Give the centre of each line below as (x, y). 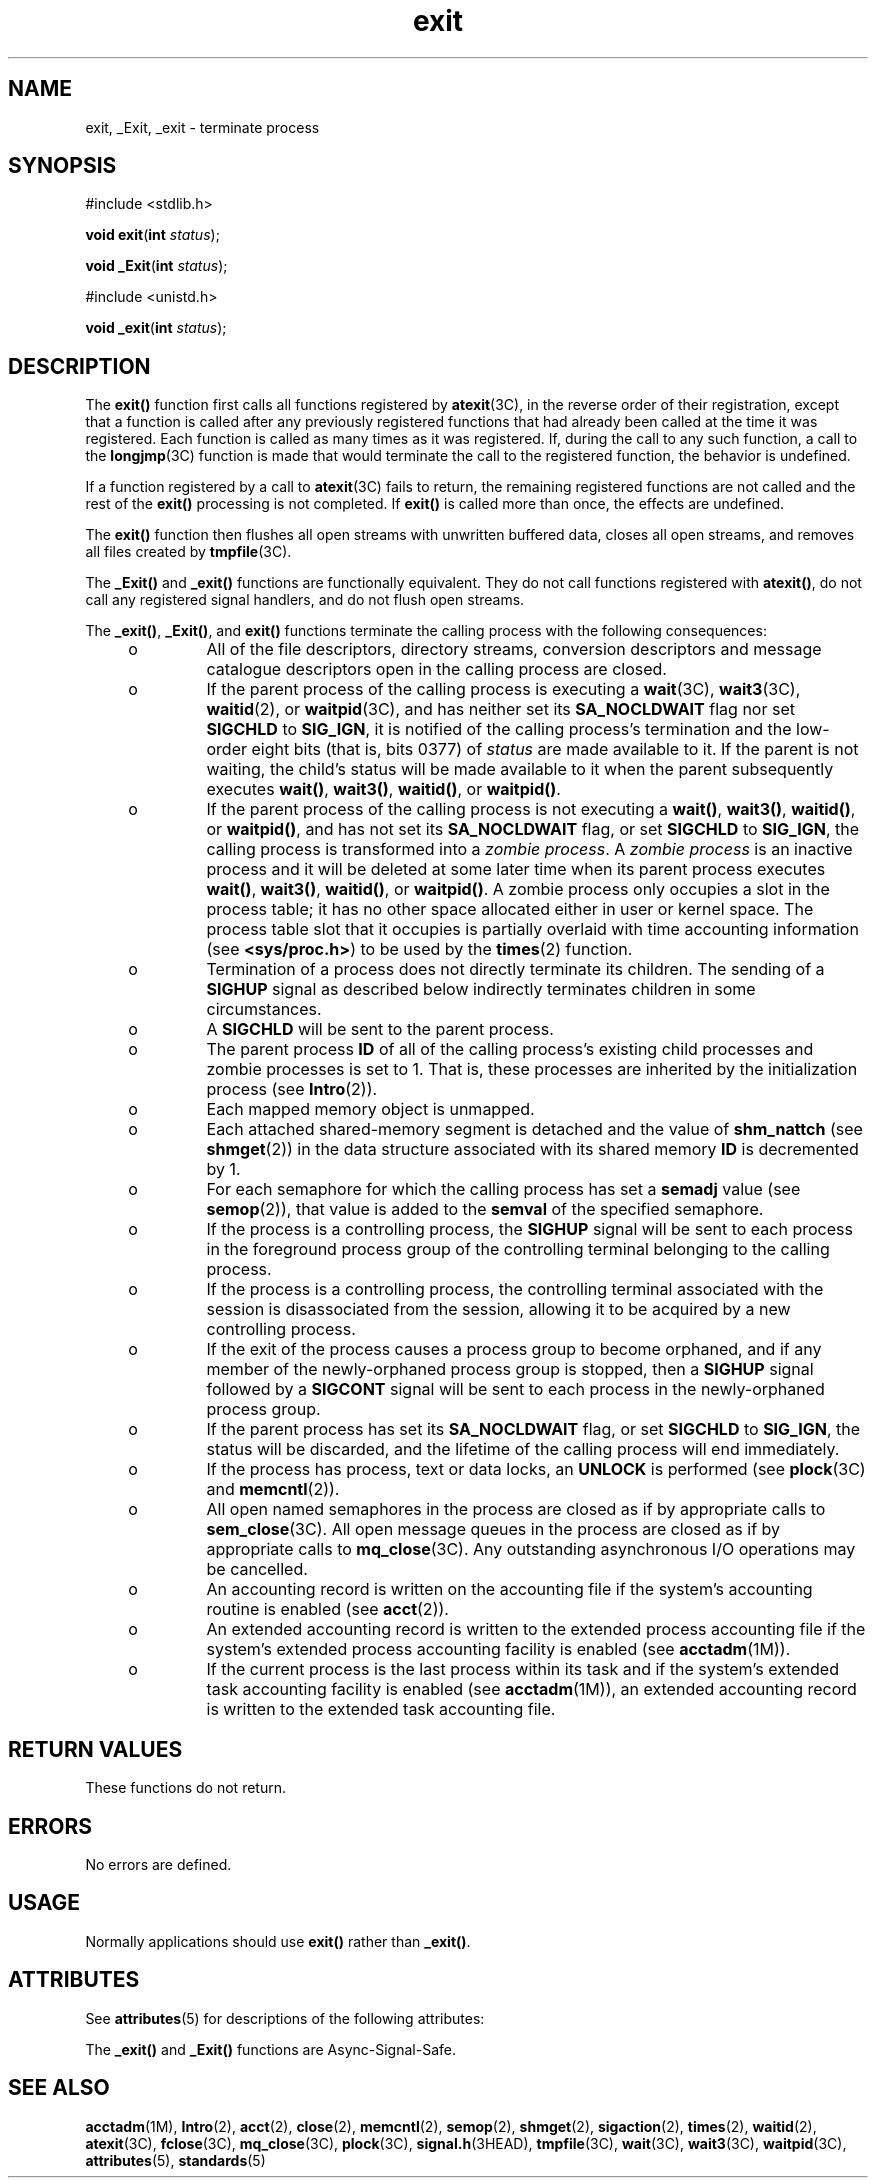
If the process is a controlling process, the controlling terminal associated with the (515, 1289)
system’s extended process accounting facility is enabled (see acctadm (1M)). (498, 1649)
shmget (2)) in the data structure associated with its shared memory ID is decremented (532, 1149)
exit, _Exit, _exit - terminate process (202, 127)
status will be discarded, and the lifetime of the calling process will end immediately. (523, 1449)
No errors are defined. (158, 1864)
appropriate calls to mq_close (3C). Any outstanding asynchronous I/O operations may (531, 1549)
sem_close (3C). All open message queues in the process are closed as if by (493, 1529)
